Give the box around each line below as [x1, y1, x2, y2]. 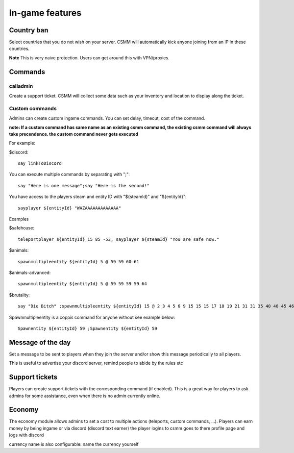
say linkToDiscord [18, 161, 62, 166]
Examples [9, 216, 29, 222]
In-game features [9, 7, 82, 18]
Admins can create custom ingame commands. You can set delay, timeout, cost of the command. [9, 115, 205, 121]
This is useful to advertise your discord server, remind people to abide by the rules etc [9, 360, 183, 366]
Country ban [9, 26, 49, 34]
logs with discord [9, 432, 44, 438]
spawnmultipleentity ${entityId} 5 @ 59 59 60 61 [18, 259, 140, 264]
